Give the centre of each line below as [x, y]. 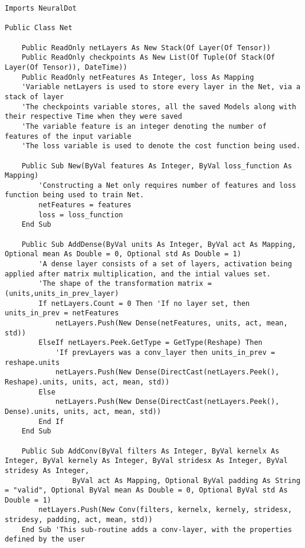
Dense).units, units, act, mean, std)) [83, 411]
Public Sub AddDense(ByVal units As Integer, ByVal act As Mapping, [159, 244]
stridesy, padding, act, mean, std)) [79, 520]
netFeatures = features [85, 205]
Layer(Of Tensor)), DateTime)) [66, 67]
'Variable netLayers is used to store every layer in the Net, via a [161, 87]
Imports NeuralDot [41, 8]
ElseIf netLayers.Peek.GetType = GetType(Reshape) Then [150, 343]
